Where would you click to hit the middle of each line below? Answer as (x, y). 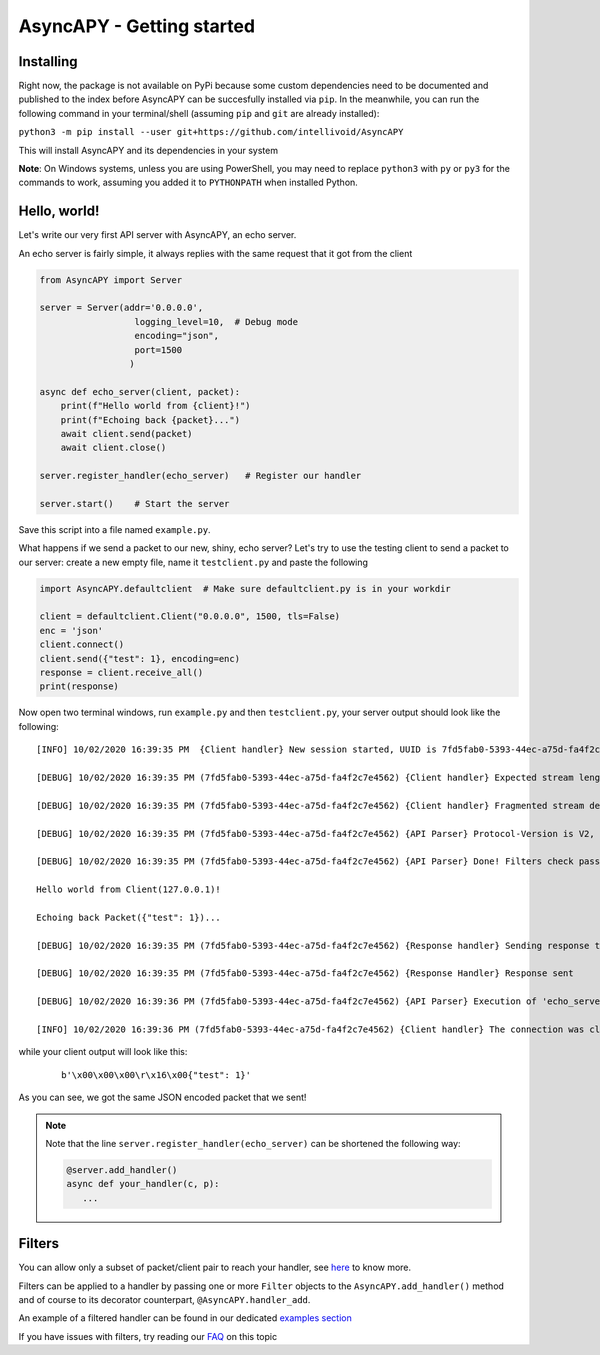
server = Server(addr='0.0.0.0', (121, 308)
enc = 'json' (71, 630)
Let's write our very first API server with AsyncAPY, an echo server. (157, 235)
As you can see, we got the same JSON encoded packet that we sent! (162, 1097)
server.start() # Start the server (134, 503)
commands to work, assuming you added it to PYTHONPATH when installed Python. (188, 182)
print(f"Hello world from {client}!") (155, 406)
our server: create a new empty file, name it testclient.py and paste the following (193, 562)
